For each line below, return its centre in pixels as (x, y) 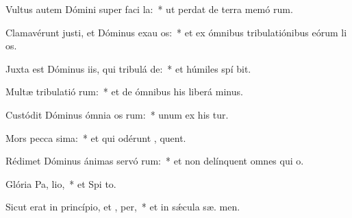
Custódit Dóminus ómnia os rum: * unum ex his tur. (117, 114)
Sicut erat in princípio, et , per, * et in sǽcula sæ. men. (123, 207)
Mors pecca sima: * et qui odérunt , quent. (96, 137)
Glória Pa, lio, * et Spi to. (61, 183)
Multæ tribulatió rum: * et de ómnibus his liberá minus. (124, 92)
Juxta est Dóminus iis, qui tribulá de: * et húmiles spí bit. (128, 68)
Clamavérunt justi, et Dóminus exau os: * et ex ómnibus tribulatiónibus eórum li (176, 32)
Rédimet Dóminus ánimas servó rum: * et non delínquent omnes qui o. (155, 161)
